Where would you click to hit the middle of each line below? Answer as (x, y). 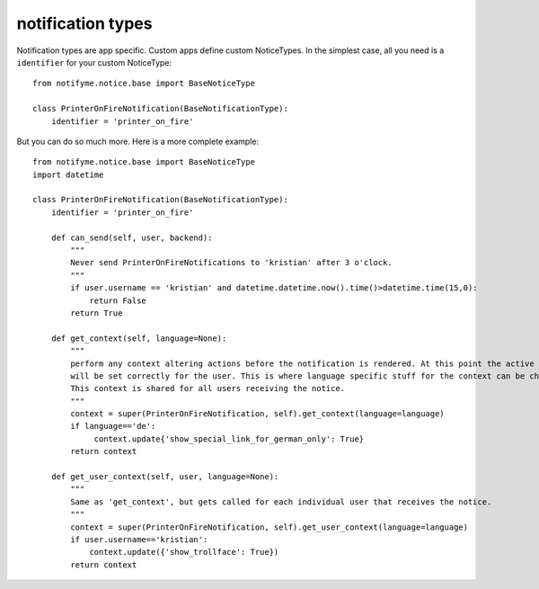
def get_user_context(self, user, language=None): (165, 477)
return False (118, 300)
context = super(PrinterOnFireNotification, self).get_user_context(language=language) (269, 527)
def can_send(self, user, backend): (132, 237)
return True (97, 313)
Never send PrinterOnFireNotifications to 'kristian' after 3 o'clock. (231, 263)
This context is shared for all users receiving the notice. (208, 388)
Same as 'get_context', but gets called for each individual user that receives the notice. (281, 502)
